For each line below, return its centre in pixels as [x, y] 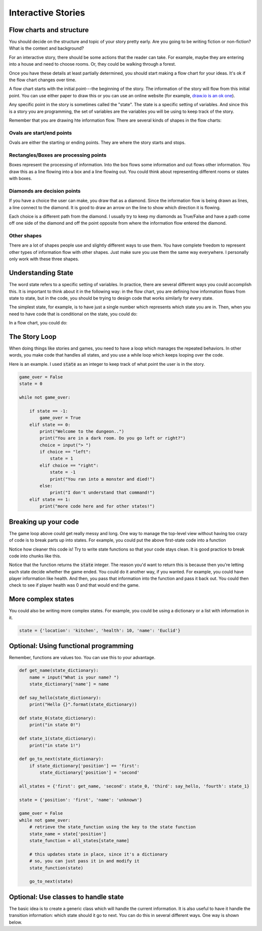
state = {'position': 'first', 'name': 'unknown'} [81, 800]
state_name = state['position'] [68, 834]
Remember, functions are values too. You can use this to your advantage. [82, 658]
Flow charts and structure [49, 30]
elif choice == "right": [69, 465]
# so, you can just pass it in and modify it [84, 861]
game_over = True [60, 418]
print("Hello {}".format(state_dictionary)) [83, 705]
